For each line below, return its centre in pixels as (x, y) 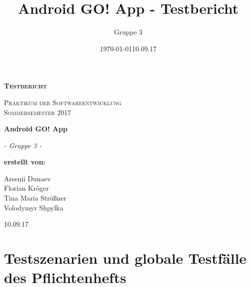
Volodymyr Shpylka (34, 207)
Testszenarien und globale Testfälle (125, 258)
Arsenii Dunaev (27, 178)
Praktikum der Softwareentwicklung (63, 102)
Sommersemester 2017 (38, 112)
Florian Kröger (26, 188)
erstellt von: (25, 162)
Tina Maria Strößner (35, 198)
